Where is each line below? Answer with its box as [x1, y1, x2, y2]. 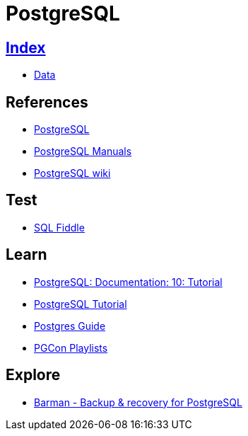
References [6, 93, 88, 111]
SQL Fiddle [34, 221, 85, 234]
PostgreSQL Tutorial [34, 297, 127, 310]
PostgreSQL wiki [34, 167, 111, 180]
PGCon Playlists [34, 341, 108, 354]
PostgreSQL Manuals [34, 145, 132, 158]
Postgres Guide [34, 319, 106, 332]
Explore [6, 366, 61, 384]
